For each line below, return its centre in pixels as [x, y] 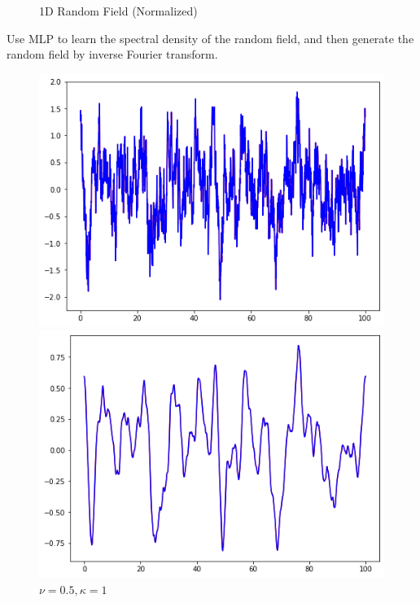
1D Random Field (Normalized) [118, 11]
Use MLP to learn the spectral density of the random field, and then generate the [210, 38]
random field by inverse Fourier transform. [112, 54]
